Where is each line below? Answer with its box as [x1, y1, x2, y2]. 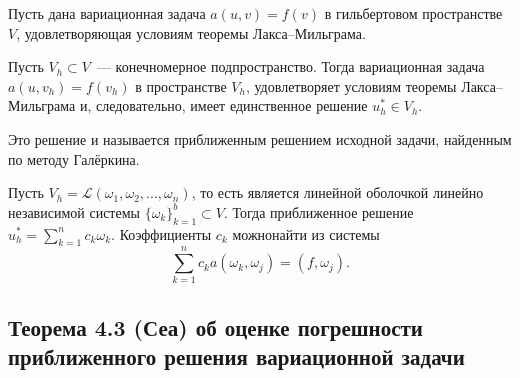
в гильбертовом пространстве [324, 3, 503, 23]
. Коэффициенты [111, 223, 212, 244]
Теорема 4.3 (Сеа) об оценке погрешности [8, 311, 423, 342]
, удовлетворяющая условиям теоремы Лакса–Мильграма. [16, 22, 366, 43]
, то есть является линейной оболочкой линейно [191, 182, 484, 203]
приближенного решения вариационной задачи [8, 341, 465, 372]
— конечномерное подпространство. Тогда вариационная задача [96, 56, 485, 77]
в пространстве [135, 75, 227, 96]
